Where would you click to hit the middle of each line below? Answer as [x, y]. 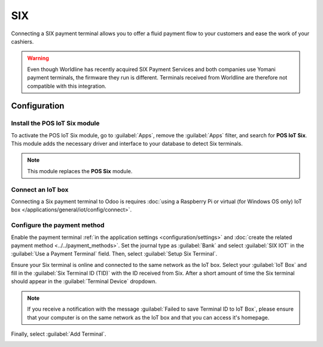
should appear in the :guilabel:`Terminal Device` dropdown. [84, 281]
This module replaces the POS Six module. [80, 171]
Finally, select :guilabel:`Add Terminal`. [59, 334]
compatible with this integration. [67, 86]
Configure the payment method [58, 225]
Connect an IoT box [40, 189]
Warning [38, 58]
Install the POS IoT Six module [55, 124]
